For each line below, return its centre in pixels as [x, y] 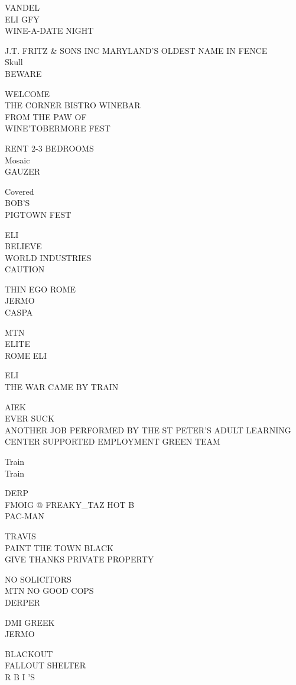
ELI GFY [22, 19]
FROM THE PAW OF [46, 116]
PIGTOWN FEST [38, 214]
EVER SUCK [30, 418]
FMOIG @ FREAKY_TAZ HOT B [70, 504]
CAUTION [25, 269]
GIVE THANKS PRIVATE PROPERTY [79, 559]
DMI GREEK [30, 622]
